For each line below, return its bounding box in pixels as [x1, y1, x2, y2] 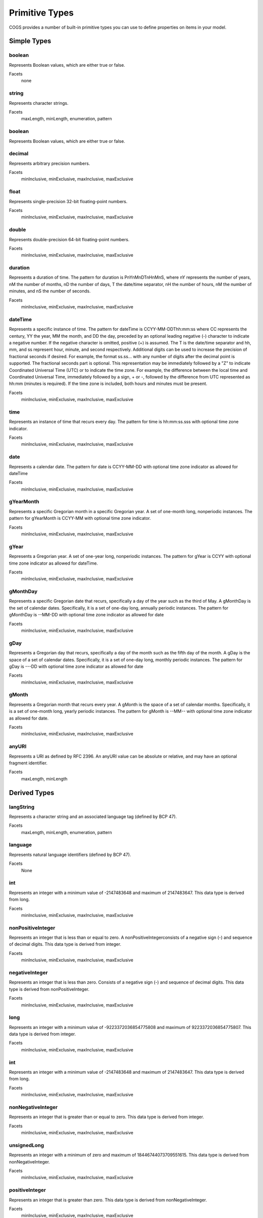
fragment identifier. [9, 760, 48, 766]
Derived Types [9, 788, 55, 797]
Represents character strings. [9, 100, 69, 106]
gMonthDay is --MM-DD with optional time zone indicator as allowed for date [9, 612, 164, 618]
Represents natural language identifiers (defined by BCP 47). [9, 852, 131, 857]
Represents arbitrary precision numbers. [9, 160, 90, 166]
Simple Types [9, 37, 51, 45]
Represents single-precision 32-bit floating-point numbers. [9, 198, 128, 204]
